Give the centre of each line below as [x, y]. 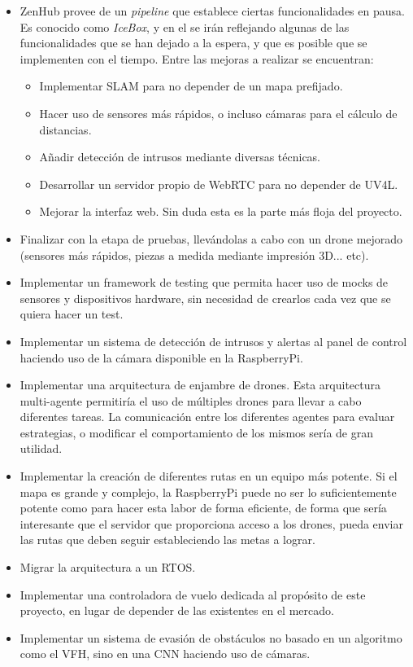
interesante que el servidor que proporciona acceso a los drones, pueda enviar [211, 523]
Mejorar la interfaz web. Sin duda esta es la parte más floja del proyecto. [221, 211]
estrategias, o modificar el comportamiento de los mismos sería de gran [197, 432]
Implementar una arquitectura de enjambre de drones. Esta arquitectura [200, 385]
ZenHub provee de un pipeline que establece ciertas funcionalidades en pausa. [212, 11]
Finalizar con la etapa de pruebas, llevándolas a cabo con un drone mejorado [211, 238]
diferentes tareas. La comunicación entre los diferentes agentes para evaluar [207, 417]
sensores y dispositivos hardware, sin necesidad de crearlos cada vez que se [205, 298]
